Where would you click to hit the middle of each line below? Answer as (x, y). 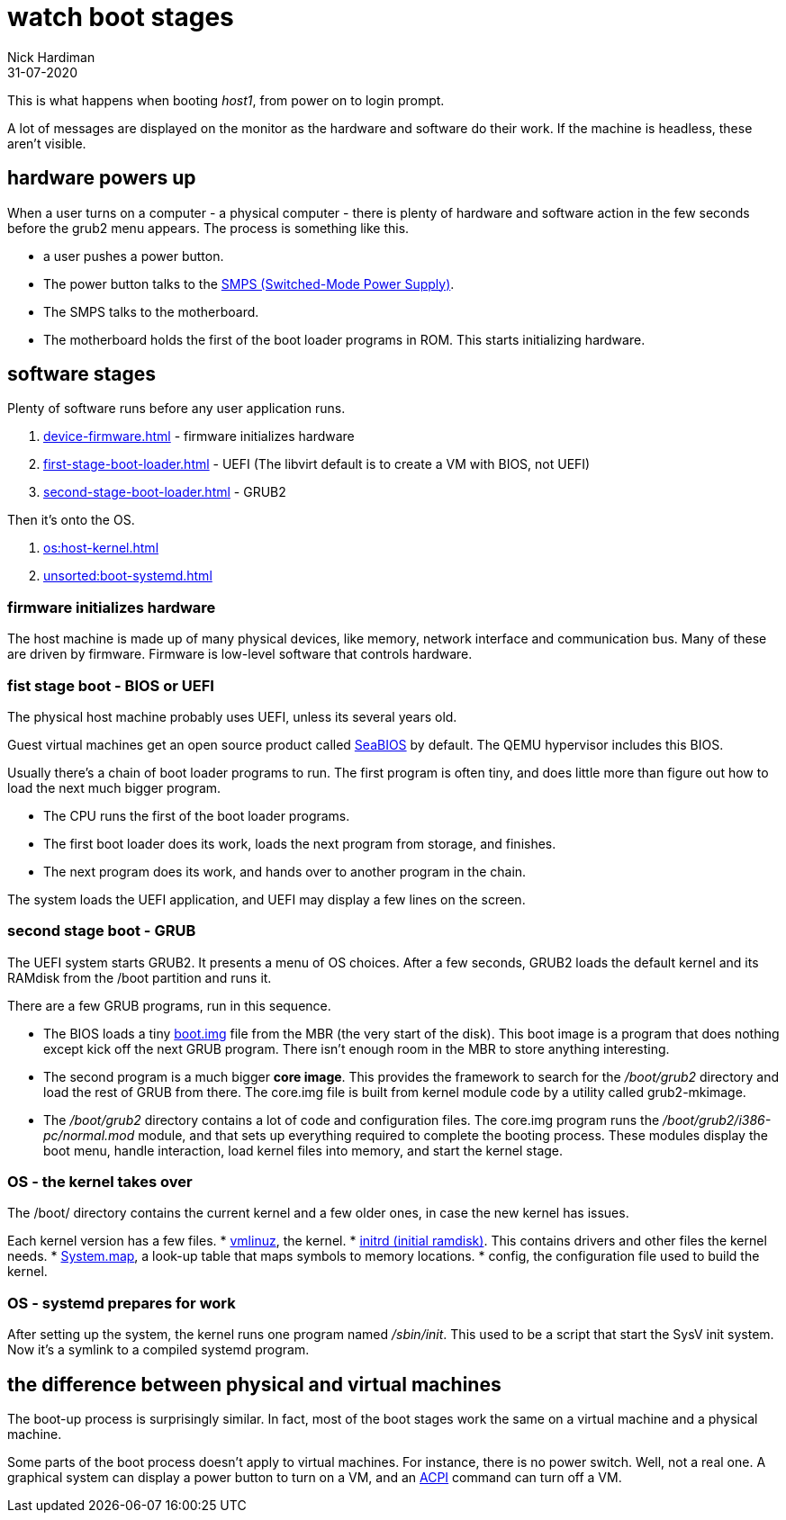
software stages (82, 374)
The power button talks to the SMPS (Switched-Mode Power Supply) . (249, 283)
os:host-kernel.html (101, 548)
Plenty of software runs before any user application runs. (176, 409)
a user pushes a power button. (134, 256)
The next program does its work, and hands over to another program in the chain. (285, 871)
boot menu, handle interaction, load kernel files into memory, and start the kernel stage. (303, 1150)
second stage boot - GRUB (102, 931)
